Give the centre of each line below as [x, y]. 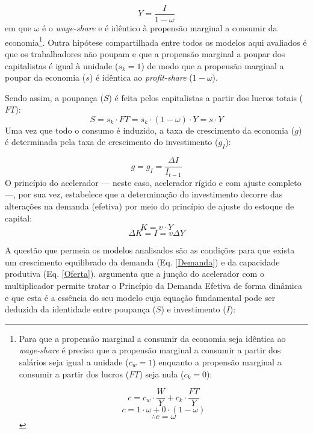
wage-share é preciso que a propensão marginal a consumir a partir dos [150, 350]
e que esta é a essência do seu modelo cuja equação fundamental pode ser [140, 297]
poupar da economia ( [45, 77]
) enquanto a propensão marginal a [217, 361]
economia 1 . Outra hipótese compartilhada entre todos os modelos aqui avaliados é [156, 41]
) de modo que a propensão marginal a [212, 65]
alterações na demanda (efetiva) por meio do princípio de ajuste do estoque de [150, 206]
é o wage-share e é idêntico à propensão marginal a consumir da [160, 28]
